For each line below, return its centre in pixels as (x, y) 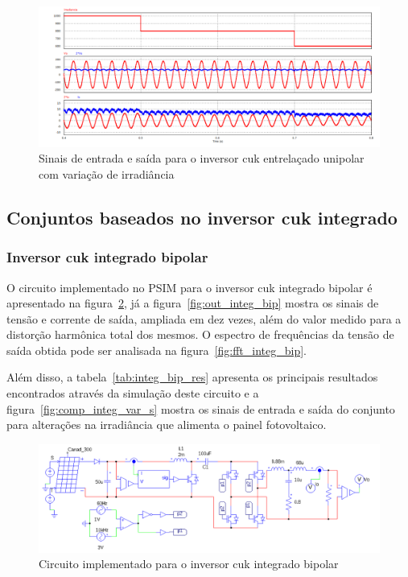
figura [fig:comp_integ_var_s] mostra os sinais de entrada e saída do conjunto (201, 408)
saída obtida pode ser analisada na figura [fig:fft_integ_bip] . (157, 350)
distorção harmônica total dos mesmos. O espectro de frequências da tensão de (200, 334)
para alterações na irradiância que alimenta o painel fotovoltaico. (167, 425)
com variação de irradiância (107, 173)
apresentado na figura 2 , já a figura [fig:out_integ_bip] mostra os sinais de (193, 303)
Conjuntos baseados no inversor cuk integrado (202, 217)
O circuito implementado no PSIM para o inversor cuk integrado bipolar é (190, 287)
